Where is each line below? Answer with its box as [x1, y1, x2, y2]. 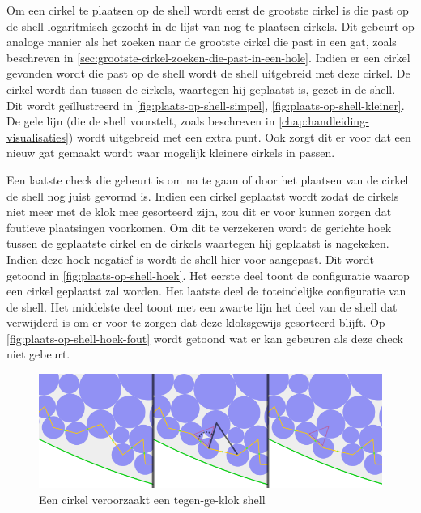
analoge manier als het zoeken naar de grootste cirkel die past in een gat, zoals [6, 33, 397, 50]
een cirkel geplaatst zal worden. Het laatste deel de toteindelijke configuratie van [6, 282, 406, 299]
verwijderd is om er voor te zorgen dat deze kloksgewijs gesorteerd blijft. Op [6, 314, 385, 331]
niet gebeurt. [6, 346, 70, 362]
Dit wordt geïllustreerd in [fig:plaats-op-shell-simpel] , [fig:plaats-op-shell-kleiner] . [6, 96, 405, 113]
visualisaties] [6, 128, 69, 145]
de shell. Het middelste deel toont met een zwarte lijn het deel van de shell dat [6, 298, 398, 315]
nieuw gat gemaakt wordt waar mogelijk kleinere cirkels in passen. [6, 144, 335, 161]
